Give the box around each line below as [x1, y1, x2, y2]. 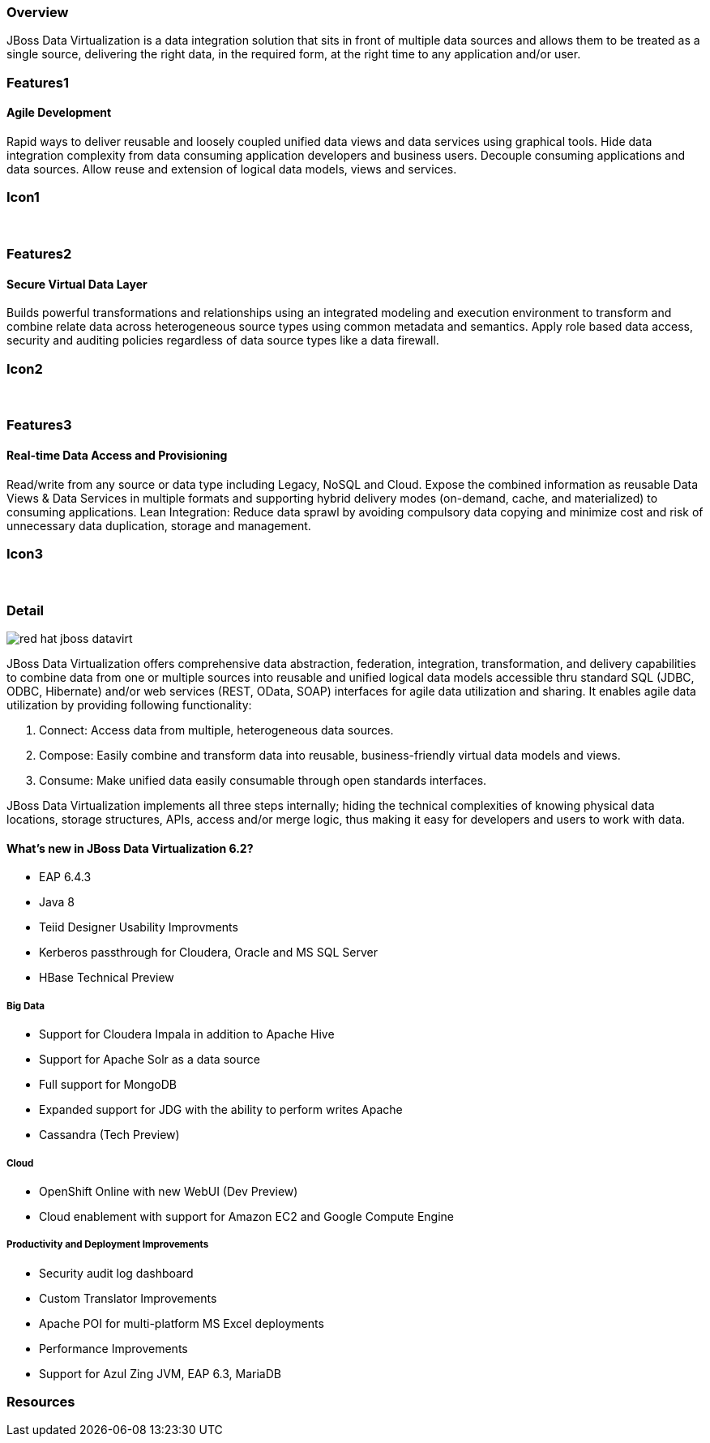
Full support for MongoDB [39, 1077, 177, 1092]
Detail [6, 602, 44, 619]
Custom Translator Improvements [39, 1291, 217, 1305]
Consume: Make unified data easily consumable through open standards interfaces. [39, 773, 487, 788]
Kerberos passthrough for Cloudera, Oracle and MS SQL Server [39, 945, 378, 960]
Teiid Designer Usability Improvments [39, 920, 238, 935]
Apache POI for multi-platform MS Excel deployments [39, 1316, 324, 1330]
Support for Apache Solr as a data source [39, 1052, 260, 1067]
